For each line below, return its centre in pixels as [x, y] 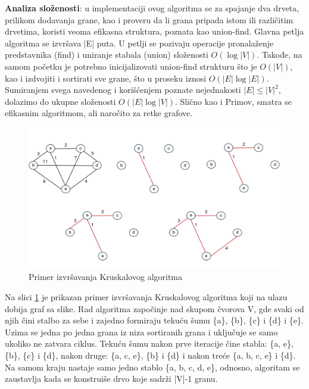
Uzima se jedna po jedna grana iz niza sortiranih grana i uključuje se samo [141, 332]
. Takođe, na [280, 55]
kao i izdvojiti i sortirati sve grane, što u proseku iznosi [106, 78]
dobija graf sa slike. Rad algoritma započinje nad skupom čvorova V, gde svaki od [154, 308]
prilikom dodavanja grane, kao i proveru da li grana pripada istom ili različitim [149, 19]
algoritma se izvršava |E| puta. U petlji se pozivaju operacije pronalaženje [139, 43]
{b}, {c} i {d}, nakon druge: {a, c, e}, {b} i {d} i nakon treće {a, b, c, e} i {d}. [150, 355]
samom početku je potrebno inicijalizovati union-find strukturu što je [131, 66]
